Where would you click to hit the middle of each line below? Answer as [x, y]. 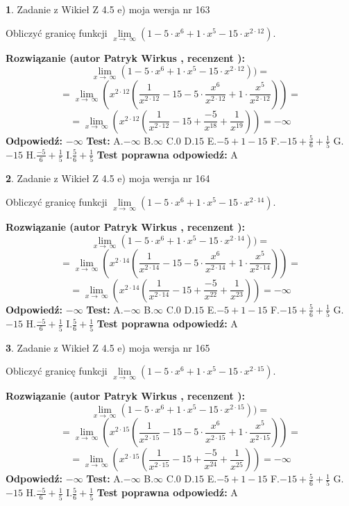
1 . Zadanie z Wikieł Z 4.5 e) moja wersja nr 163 [108, 9]
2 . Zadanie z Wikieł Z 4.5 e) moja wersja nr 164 [108, 178]
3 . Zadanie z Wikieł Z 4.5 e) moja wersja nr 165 [108, 347]
